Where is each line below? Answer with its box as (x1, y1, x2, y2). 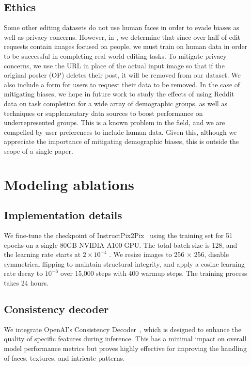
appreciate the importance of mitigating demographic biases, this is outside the (4, 136, 239, 146)
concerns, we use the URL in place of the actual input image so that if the (4, 60, 225, 70)
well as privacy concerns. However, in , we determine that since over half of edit (4, 32, 241, 42)
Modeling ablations (4, 174, 135, 194)
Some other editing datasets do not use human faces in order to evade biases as (4, 22, 239, 32)
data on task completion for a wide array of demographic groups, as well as (4, 98, 227, 108)
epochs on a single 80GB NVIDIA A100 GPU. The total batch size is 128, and (4, 239, 237, 250)
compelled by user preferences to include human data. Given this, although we (4, 127, 237, 137)
